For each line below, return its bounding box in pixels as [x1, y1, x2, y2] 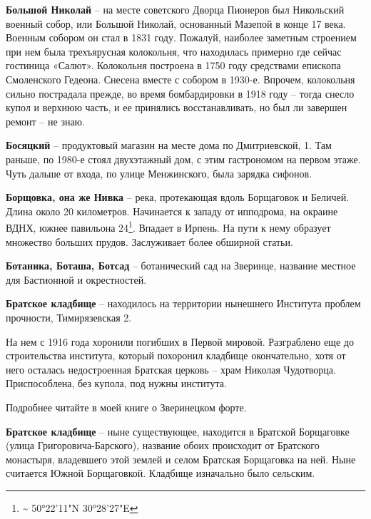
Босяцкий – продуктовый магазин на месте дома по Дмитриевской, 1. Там [6, 138, 332, 153]
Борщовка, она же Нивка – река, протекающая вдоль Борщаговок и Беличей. [6, 190, 350, 205]
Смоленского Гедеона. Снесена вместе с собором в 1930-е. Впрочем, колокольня [6, 71, 355, 86]
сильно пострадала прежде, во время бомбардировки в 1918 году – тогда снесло [6, 86, 355, 101]
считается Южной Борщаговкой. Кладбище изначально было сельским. [6, 466, 315, 481]
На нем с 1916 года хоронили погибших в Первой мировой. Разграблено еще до [6, 334, 354, 349]
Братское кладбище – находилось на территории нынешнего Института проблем [6, 296, 361, 311]
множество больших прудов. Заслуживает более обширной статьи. [6, 234, 293, 249]
